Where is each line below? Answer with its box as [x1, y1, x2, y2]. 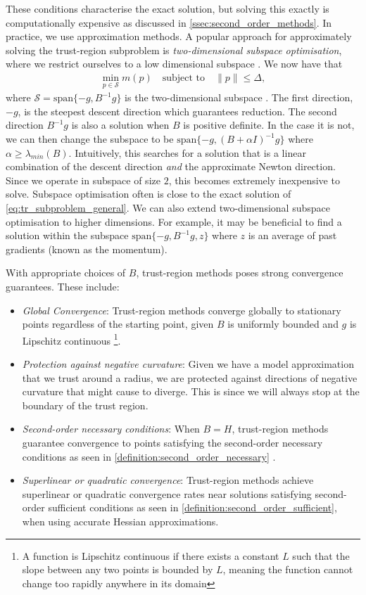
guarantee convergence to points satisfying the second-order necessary [22, 435, 323, 449]
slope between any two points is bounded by [22, 562, 213, 577]
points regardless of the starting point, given [22, 316, 214, 331]
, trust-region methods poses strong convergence [136, 265, 343, 280]
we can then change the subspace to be [6, 132, 174, 146]
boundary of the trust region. [22, 397, 149, 412]
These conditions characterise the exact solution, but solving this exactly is [6, 1, 329, 15]
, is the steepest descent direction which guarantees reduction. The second [18, 103, 337, 118]
